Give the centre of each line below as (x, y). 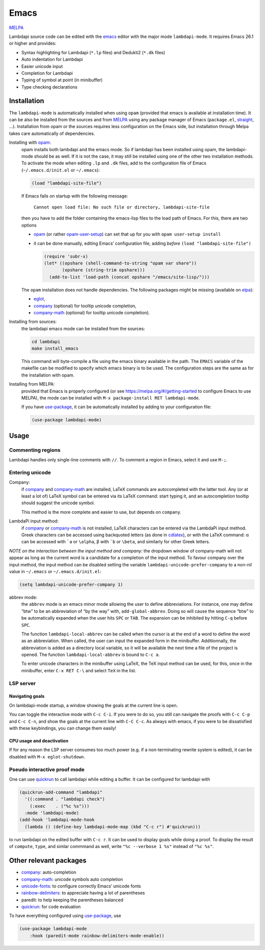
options (29, 225)
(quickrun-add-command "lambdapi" (61, 792)
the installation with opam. (48, 375)
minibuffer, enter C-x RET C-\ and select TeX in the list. (79, 670)
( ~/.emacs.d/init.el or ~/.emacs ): (61, 170)
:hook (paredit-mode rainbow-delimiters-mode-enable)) (97, 935)
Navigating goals (27, 696)
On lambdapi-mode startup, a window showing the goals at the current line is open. (93, 705)
